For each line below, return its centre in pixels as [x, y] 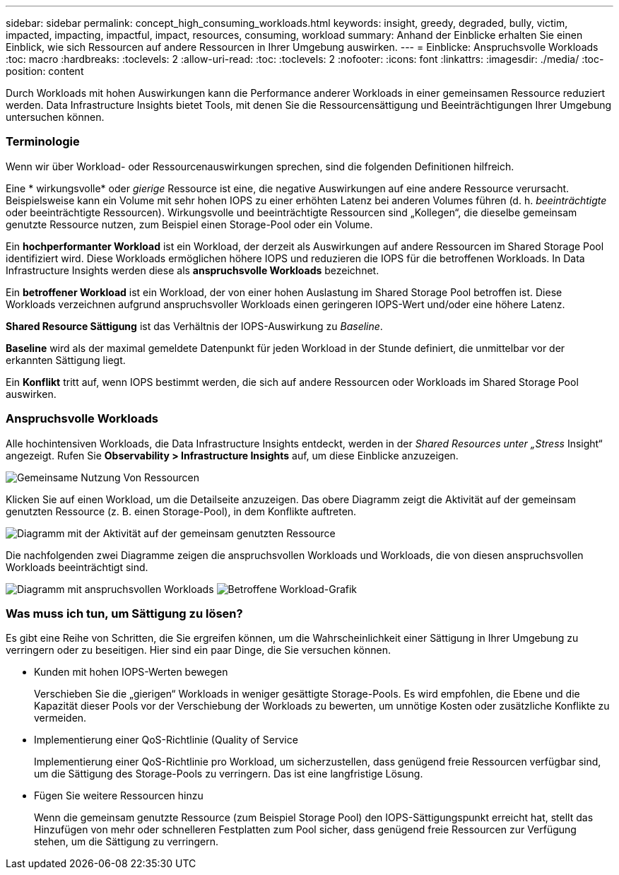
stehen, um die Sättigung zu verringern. [126, 842]
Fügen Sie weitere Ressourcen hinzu [119, 796]
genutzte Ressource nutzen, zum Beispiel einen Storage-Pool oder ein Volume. [189, 224]
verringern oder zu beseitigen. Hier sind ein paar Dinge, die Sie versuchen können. [198, 650]
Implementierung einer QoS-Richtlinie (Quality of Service [166, 740]
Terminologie [43, 142]
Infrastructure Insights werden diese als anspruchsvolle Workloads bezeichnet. [193, 270]
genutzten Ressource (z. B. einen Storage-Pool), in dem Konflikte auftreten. [181, 511]
